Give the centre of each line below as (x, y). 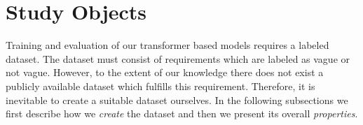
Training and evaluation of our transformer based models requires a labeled (167, 45)
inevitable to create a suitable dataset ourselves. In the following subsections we (177, 100)
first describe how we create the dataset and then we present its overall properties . (182, 113)
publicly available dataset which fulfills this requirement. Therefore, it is (160, 86)
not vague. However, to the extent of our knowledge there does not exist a (165, 72)
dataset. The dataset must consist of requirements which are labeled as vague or (178, 58)
